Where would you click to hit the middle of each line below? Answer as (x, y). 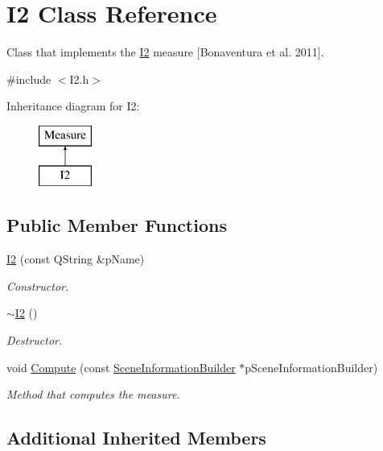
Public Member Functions (117, 225)
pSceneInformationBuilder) (311, 367)
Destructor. (35, 340)
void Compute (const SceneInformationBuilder (121, 367)
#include (29, 79)
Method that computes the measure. (93, 394)
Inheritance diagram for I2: (73, 106)
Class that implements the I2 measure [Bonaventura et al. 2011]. (165, 52)
